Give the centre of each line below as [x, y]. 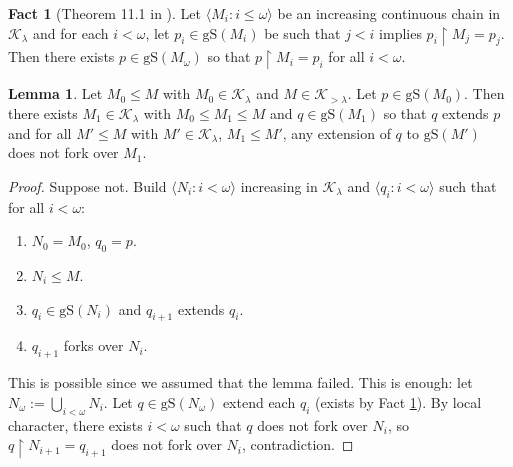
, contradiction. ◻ [297, 444]
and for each [71, 32]
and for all [40, 132]
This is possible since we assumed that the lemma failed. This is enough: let [240, 382]
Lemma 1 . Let [55, 93]
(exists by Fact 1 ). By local [398, 401]
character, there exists [75, 424]
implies [400, 32]
